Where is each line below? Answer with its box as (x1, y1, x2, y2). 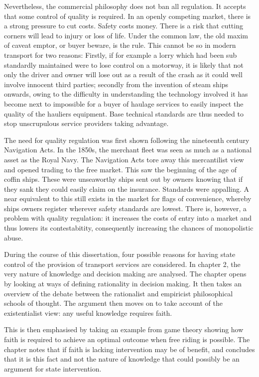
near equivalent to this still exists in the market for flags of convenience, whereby (4, 193, 252, 204)
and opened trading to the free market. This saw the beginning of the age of (4, 164, 237, 174)
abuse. (4, 232, 23, 243)
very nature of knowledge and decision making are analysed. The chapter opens (4, 268, 247, 279)
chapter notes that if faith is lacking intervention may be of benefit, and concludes (4, 344, 255, 354)
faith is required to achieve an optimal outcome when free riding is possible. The (4, 334, 250, 344)
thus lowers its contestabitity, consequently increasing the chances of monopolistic (4, 223, 254, 233)
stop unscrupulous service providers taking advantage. (4, 118, 169, 128)
